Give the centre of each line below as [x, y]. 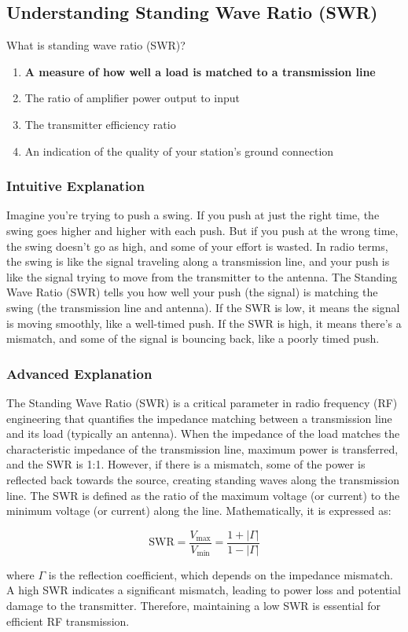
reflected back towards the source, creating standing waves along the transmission [203, 479]
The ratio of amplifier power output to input [132, 98]
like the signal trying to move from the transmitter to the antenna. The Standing [202, 276]
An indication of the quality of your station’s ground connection [179, 151]
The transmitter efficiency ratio [100, 124]
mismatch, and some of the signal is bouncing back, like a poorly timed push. [193, 338]
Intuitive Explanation [75, 186]
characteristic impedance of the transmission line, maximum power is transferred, [202, 448]
